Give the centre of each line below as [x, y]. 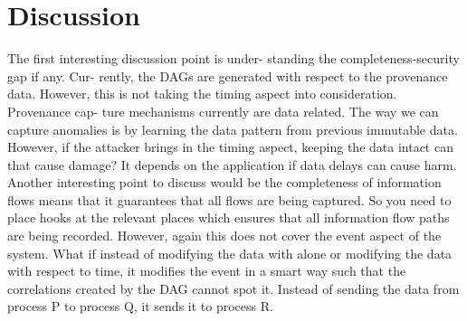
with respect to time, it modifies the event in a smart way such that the [207, 271]
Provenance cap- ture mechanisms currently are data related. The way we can [223, 111]
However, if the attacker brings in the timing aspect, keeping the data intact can [230, 147]
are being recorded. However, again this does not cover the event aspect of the [224, 236]
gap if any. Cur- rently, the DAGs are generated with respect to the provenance [228, 76]
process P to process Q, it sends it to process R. [140, 306]
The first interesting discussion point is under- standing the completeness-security [233, 58]
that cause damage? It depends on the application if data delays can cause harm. [232, 164]
